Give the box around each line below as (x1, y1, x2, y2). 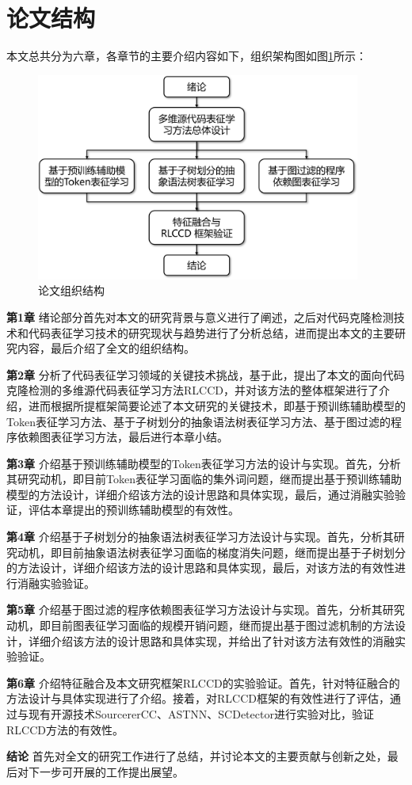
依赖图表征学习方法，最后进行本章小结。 (17, 429, 228, 445)
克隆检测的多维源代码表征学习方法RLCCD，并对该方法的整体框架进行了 (6, 382, 379, 398)
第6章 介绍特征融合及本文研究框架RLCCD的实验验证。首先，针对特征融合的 (6, 674, 400, 691)
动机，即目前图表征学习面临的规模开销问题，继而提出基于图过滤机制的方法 (6, 617, 395, 634)
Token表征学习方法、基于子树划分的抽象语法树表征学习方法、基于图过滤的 (6, 413, 391, 429)
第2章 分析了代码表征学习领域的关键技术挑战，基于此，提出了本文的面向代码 (6, 366, 405, 383)
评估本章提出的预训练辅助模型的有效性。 (28, 501, 239, 518)
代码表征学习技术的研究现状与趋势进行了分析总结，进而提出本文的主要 (28, 324, 395, 341)
